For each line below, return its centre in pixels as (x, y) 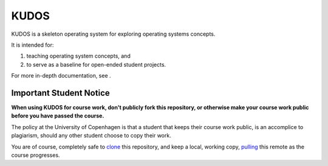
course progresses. (36, 155)
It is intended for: (32, 45)
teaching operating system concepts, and (78, 56)
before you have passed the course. (58, 116)
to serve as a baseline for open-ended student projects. (96, 64)
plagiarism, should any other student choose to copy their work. (91, 136)
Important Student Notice (60, 93)
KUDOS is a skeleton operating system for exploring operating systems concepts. (113, 34)
